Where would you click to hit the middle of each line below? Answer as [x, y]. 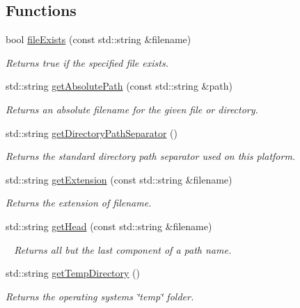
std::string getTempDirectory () [73, 273]
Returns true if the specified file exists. [87, 62]
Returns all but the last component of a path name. [123, 249]
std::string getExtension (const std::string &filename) [119, 179]
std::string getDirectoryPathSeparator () [92, 132]
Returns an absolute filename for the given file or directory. [132, 109]
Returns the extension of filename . [79, 203]
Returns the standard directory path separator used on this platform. [151, 156]
